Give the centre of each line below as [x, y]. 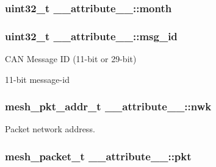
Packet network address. [50, 129]
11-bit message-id [37, 79]
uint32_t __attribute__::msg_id [91, 36]
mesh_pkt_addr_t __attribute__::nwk [108, 106]
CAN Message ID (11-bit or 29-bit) [71, 59]
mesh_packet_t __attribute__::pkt [98, 156]
